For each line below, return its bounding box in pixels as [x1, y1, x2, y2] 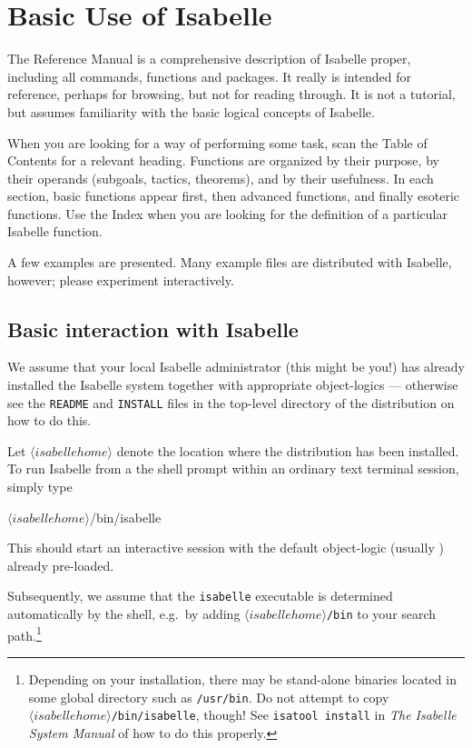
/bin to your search [326, 604, 437, 623]
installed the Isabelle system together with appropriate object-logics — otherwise [7, 375, 458, 394]
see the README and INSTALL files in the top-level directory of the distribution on [7, 393, 455, 412]
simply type [7, 477, 73, 496]
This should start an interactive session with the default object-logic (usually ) [7, 538, 444, 557]
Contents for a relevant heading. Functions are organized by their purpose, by [7, 151, 439, 170]
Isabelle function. [7, 222, 103, 241]
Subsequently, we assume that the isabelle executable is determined [7, 586, 393, 605]
